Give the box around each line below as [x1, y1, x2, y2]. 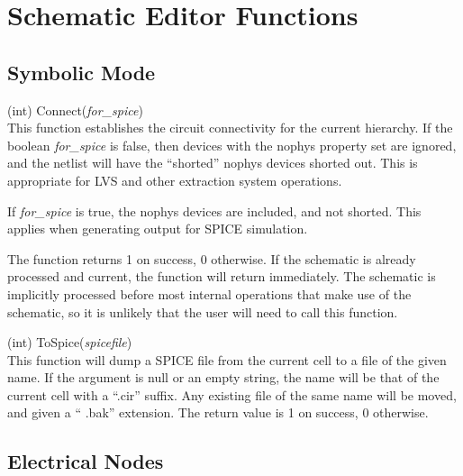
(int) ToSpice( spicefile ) [7, 333, 132, 352]
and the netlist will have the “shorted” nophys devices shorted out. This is [7, 153, 418, 172]
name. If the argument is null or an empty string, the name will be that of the [7, 368, 440, 387]
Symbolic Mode [7, 58, 156, 86]
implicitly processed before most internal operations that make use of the [7, 284, 412, 303]
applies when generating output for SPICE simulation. [7, 219, 308, 238]
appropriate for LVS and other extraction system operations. [7, 170, 342, 189]
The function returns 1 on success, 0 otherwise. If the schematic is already [7, 249, 416, 268]
